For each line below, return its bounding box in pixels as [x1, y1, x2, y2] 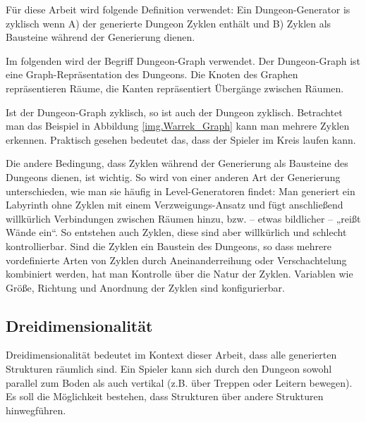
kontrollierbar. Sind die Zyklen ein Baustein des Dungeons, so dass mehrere [6, 238, 331, 253]
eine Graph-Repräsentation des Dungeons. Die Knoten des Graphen [6, 67, 298, 82]
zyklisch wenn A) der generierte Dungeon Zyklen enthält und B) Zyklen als [6, 15, 331, 30]
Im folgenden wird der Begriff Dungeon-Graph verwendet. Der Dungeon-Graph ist [6, 53, 361, 68]
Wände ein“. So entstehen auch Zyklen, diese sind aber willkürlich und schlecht [6, 225, 347, 240]
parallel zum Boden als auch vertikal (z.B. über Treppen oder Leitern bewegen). [6, 375, 353, 390]
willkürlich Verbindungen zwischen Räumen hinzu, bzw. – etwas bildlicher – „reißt [6, 211, 361, 225]
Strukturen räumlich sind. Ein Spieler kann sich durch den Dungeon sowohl [6, 361, 332, 376]
